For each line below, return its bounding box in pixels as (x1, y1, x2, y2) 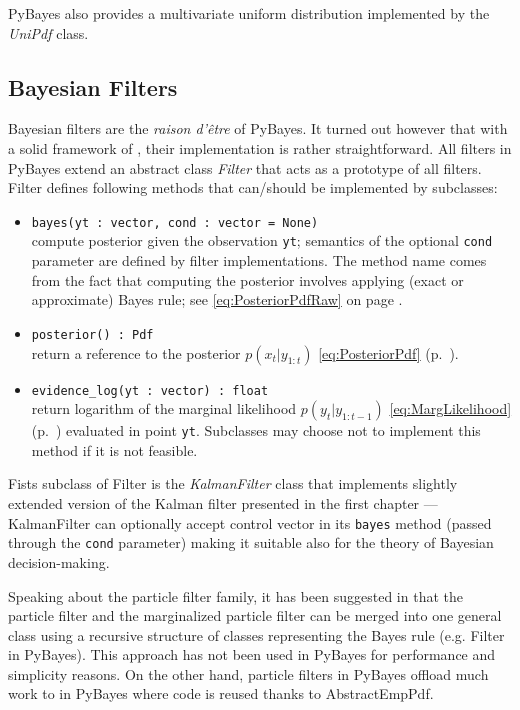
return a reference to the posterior (31, 342, 241, 363)
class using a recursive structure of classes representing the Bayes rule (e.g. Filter (8, 624, 505, 645)
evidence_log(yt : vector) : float (31, 383, 269, 398)
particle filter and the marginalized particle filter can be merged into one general (8, 605, 502, 626)
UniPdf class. (8, 22, 89, 43)
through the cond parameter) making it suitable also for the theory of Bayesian (8, 532, 494, 553)
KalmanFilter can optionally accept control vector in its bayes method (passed (8, 512, 492, 533)
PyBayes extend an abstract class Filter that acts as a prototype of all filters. (8, 157, 482, 178)
